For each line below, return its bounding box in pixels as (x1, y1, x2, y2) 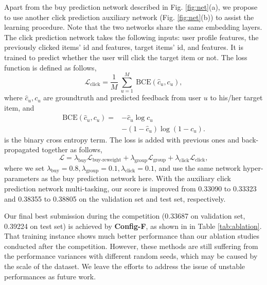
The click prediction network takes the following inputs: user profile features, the (4, 31, 259, 42)
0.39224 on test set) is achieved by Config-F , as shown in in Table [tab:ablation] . (4, 220, 262, 231)
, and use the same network (154, 162, 241, 173)
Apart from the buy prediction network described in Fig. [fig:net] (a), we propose (4, 2, 258, 12)
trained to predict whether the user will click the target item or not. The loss (4, 51, 247, 62)
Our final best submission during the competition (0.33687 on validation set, (4, 210, 245, 221)
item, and (4, 102, 34, 113)
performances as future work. (4, 271, 96, 281)
